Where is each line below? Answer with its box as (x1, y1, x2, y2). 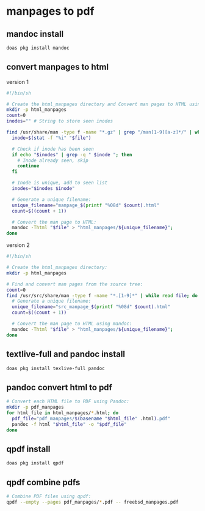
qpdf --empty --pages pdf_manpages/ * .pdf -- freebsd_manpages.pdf (6, 499, 179, 505)
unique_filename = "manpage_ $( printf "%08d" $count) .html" (12, 202, 160, 208)
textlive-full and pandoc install (6, 349, 126, 360)
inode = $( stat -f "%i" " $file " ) (12, 135, 92, 141)
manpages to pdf (6, 4, 95, 18)
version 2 (6, 241, 30, 249)
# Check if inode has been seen (12, 146, 95, 152)
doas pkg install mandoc (6, 45, 70, 51)
